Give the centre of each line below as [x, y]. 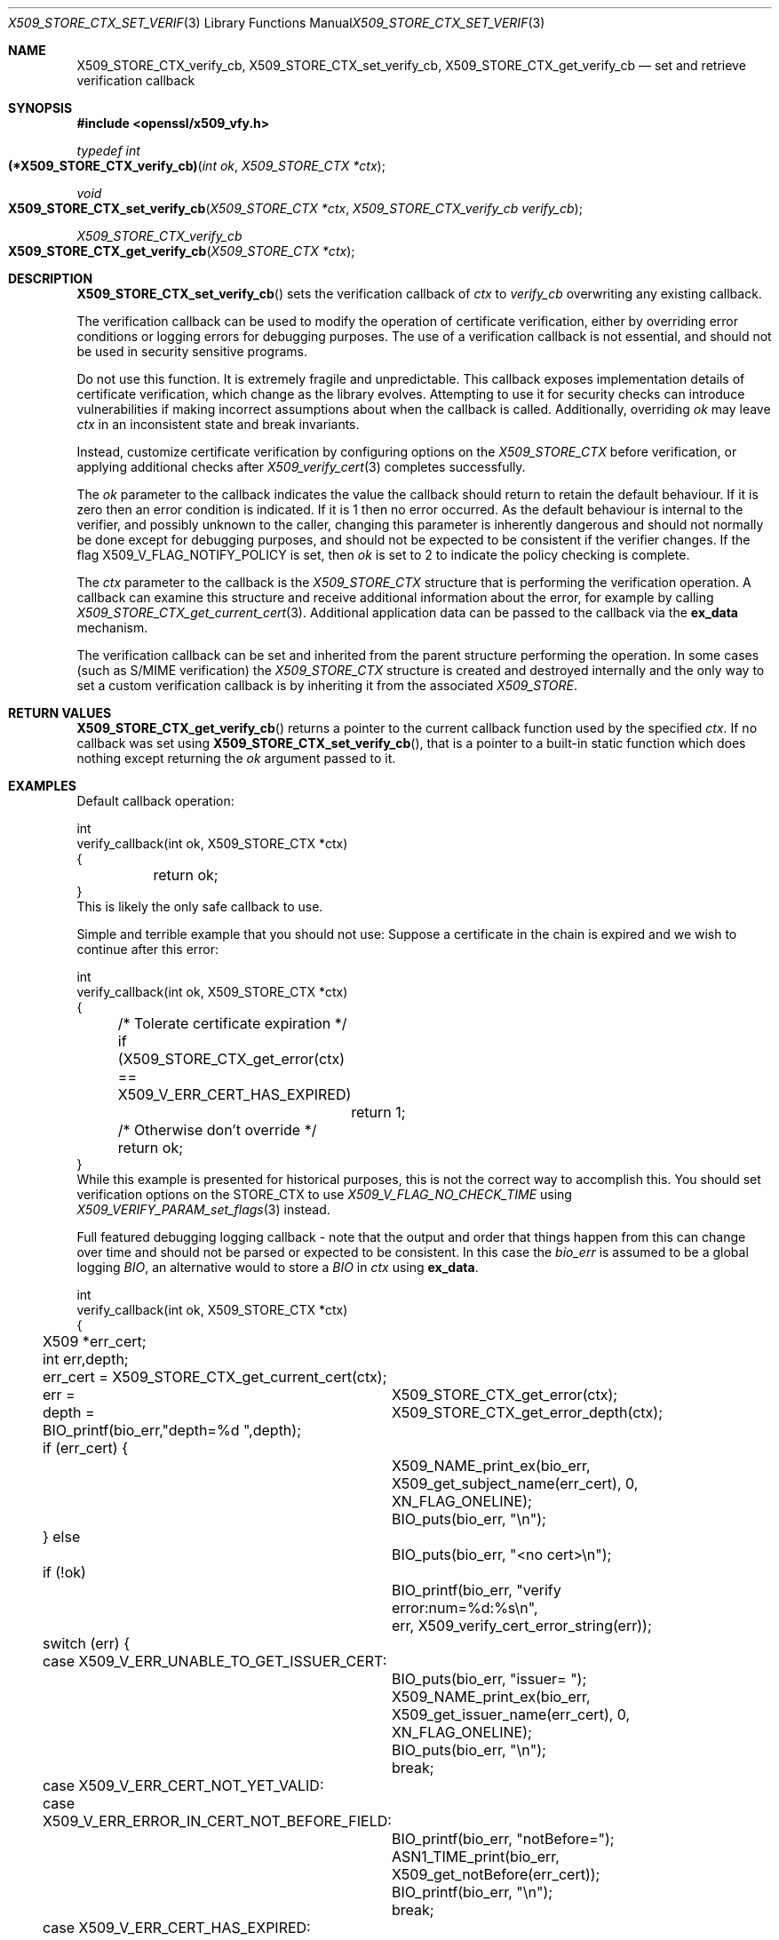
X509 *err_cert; [94, 1341]
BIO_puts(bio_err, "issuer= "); [489, 1679]
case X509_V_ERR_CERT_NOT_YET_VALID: [183, 1785]
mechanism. [112, 628]
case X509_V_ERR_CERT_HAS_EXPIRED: [176, 1928]
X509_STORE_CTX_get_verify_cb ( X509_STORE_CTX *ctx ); [182, 251]
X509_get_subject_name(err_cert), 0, [515, 1483]
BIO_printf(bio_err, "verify [476, 1590]
